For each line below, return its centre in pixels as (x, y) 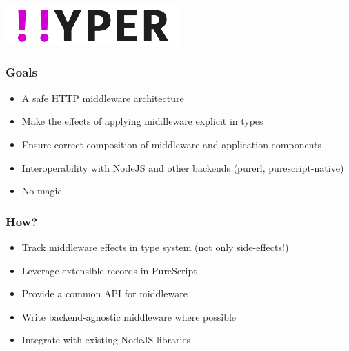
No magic (42, 191)
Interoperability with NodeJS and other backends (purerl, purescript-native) (183, 167)
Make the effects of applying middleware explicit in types (142, 121)
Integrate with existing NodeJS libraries (106, 340)
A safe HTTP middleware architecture (103, 98)
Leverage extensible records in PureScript (109, 270)
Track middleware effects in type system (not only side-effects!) (155, 247)
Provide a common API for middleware (104, 293)
